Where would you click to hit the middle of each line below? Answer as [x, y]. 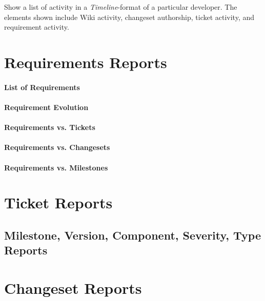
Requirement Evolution [46, 107]
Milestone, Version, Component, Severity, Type [133, 235]
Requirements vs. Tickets [50, 127]
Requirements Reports [86, 62]
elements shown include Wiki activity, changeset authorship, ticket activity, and [129, 17]
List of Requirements [42, 87]
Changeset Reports [73, 287]
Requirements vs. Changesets [57, 147]
